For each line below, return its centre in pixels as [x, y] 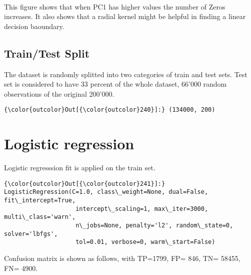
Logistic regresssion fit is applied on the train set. [80, 168]
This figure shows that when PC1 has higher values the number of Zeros [115, 6]
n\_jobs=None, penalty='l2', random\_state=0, [154, 226]
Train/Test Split [47, 53]
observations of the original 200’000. [59, 93]
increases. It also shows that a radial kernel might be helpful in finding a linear [125, 16]
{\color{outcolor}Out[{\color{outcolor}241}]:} [85, 184]
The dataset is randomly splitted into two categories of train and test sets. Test [126, 74]
